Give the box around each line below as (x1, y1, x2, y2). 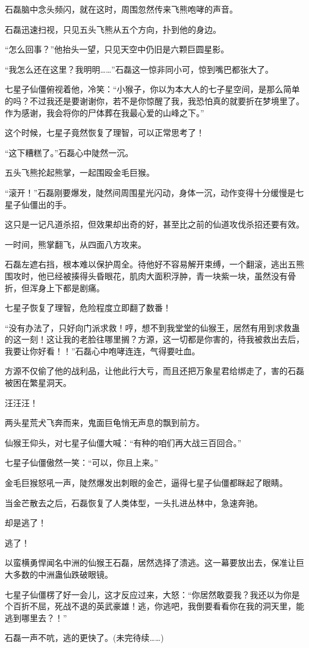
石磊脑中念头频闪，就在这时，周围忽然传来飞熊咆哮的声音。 (5, 3, 238, 15)
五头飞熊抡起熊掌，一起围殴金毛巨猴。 (5, 166, 154, 179)
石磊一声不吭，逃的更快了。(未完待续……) (5, 631, 164, 644)
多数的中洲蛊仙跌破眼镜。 (12, 568, 113, 580)
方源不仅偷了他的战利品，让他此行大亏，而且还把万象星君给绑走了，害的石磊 (5, 364, 304, 377)
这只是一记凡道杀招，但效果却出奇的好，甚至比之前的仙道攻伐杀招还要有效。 (5, 218, 304, 230)
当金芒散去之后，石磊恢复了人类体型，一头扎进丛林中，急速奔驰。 (5, 496, 263, 509)
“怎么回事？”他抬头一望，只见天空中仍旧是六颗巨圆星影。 (5, 43, 229, 55)
